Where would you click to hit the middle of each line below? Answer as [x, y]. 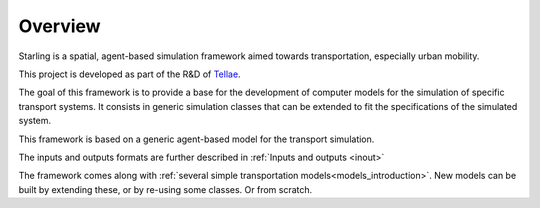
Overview [59, 26]
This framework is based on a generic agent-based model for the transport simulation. [196, 139]
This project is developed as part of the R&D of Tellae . [129, 74]
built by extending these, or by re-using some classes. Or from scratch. [165, 189]
